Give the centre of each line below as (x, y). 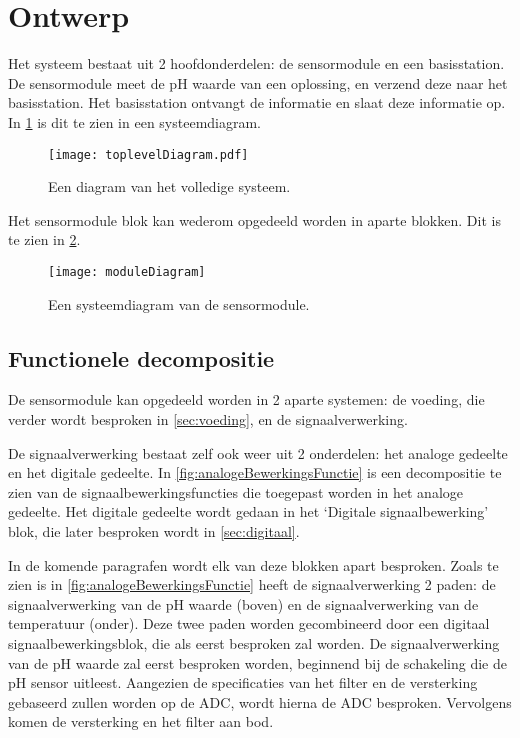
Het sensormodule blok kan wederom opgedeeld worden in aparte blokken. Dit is (254, 219)
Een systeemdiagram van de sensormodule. (179, 303)
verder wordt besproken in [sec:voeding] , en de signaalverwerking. (208, 418)
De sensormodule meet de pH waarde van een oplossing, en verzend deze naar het (258, 82)
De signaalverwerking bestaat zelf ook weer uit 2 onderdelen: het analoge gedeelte (258, 452)
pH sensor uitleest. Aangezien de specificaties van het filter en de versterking (243, 682)
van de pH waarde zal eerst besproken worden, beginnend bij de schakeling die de (257, 662)
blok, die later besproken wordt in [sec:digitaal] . (154, 530)
